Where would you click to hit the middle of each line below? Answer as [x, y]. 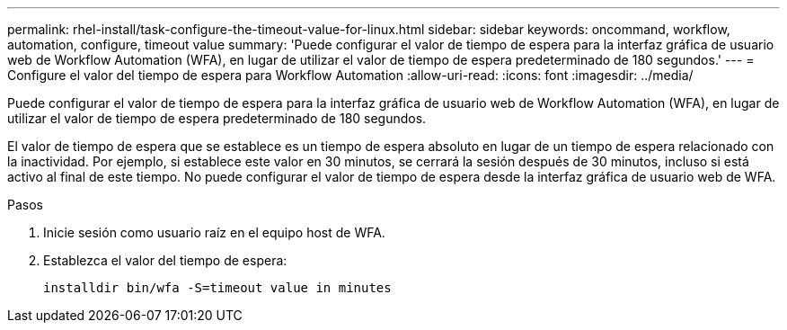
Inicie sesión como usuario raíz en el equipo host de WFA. [214, 232]
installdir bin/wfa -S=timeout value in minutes [217, 288]
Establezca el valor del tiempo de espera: [165, 260]
